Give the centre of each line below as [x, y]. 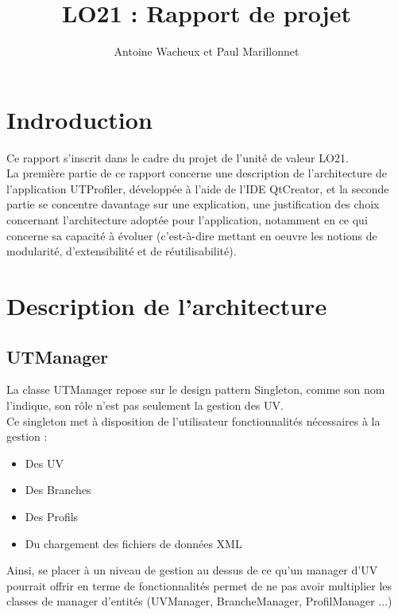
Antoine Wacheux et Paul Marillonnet [207, 51]
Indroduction [79, 119]
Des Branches [58, 490]
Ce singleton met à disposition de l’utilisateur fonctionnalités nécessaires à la [193, 420]
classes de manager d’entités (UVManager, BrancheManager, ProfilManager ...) [199, 601]
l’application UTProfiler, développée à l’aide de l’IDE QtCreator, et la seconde [198, 188]
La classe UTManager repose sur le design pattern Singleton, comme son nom [196, 389]
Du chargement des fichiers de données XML [133, 543]
